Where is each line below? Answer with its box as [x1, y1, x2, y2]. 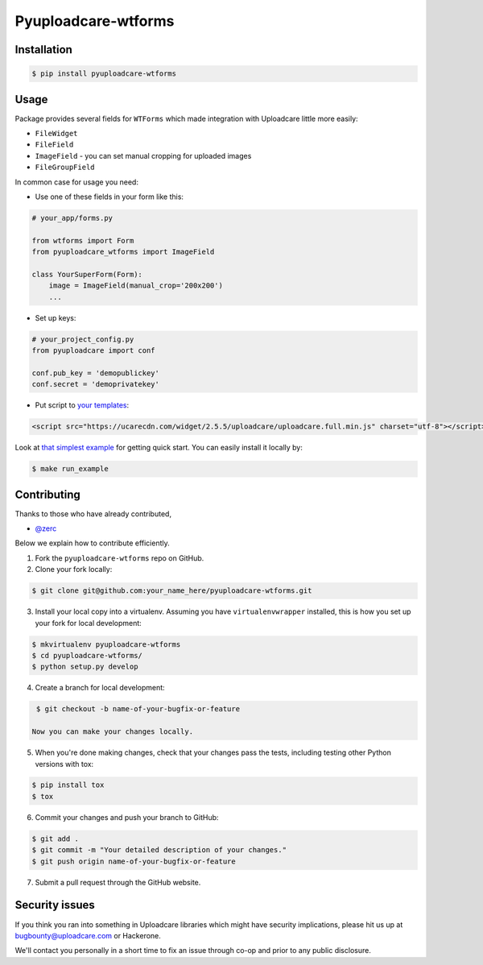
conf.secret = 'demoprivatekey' [31, 379, 160, 389]
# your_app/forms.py [31, 213, 113, 222]
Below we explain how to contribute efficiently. [14, 538, 171, 548]
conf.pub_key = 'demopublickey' [31, 368, 160, 378]
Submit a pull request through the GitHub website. [35, 877, 201, 887]
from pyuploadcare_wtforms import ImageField [31, 247, 215, 257]
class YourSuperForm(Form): [31, 270, 142, 279]
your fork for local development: [35, 618, 142, 627]
